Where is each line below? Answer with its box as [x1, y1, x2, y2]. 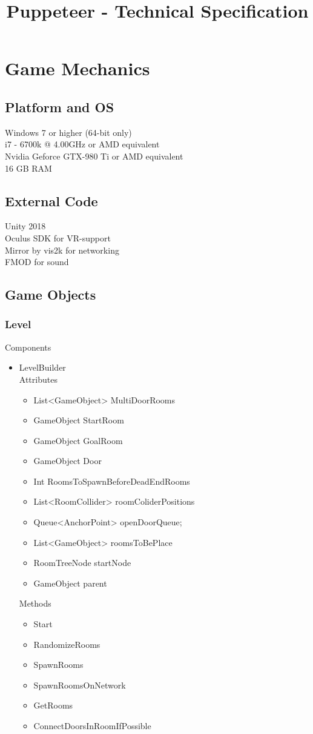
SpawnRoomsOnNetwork [33, 678, 126, 691]
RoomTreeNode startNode [33, 556, 131, 569]
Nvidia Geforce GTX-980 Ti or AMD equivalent [5, 149, 183, 162]
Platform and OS [5, 97, 114, 116]
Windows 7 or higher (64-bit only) [5, 126, 132, 138]
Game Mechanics [5, 56, 150, 81]
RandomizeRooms [33, 638, 100, 650]
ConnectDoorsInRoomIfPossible [33, 719, 151, 732]
